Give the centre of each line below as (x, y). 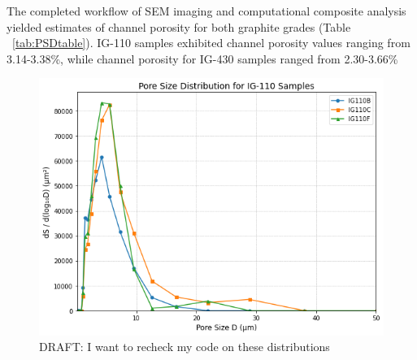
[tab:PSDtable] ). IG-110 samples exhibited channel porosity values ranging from (211, 43)
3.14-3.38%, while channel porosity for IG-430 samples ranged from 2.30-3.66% (202, 58)
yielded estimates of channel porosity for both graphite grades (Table (179, 26)
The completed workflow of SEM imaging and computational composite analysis (206, 11)
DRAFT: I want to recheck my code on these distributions (185, 347)
